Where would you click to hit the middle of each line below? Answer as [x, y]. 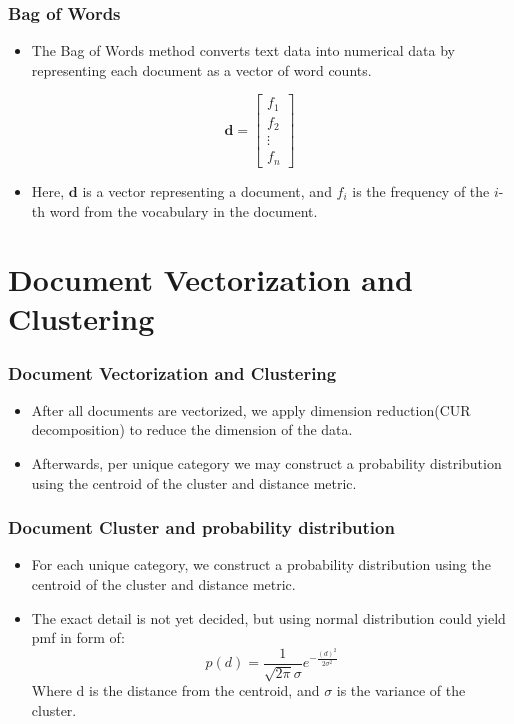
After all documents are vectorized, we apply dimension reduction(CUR [251, 409]
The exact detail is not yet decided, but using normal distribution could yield [268, 617]
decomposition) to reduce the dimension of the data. [192, 429]
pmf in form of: [78, 637]
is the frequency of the [421, 190]
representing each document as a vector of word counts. [201, 69]
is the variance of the [401, 690]
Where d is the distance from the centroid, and [175, 690]
